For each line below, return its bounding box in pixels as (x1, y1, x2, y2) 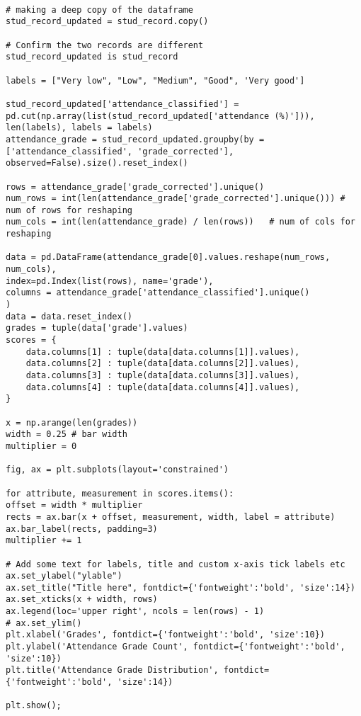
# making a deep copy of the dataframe (6, 4, 193, 15)
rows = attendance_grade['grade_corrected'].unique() (6, 181, 265, 192)
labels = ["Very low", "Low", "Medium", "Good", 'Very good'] (6, 75, 305, 86)
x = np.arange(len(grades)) (6, 417, 138, 428)
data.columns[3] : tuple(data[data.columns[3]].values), (25, 370, 300, 380)
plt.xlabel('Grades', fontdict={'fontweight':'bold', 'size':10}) (6, 630, 326, 640)
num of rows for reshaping (6, 205, 132, 215)
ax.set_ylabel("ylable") (6, 571, 122, 581)
